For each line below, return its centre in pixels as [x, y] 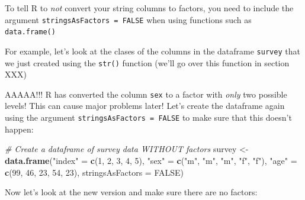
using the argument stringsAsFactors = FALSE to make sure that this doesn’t [148, 117]
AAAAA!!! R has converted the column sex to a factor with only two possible [146, 94]
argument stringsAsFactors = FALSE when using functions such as [128, 19]
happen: [19, 129]
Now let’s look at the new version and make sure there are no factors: [131, 192]
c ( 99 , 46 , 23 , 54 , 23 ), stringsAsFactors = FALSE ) [94, 172]
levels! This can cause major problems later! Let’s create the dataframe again [145, 106]
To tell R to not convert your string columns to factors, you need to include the [149, 8]
